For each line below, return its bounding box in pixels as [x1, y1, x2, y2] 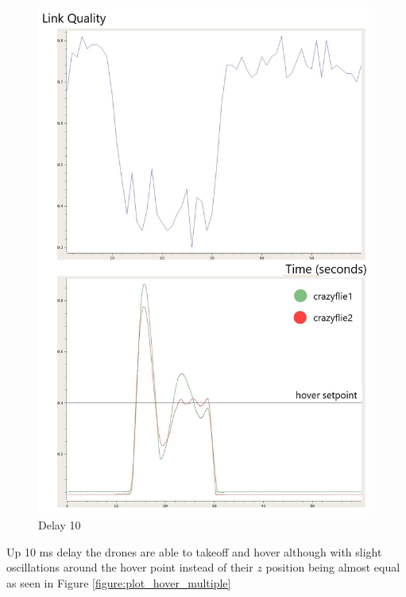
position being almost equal [265, 559, 400, 576]
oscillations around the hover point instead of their [6, 559, 253, 576]
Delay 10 [38, 517, 81, 533]
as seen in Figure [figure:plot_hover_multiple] [6, 574, 231, 591]
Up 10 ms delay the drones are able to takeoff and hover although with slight [6, 543, 382, 560]
